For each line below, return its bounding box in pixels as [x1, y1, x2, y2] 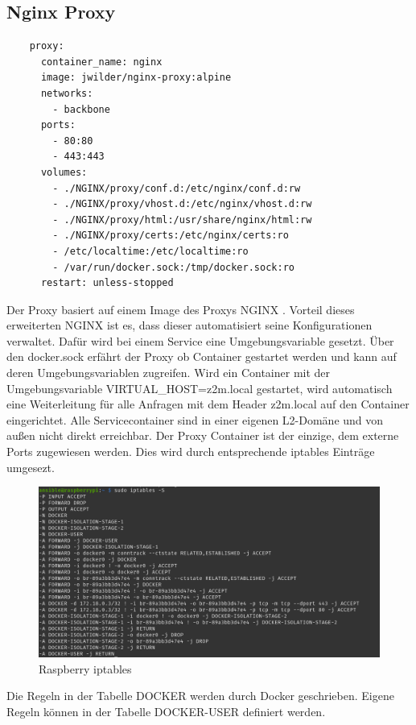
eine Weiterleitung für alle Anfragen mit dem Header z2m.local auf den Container [6, 396, 410, 412]
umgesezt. [6, 458, 55, 475]
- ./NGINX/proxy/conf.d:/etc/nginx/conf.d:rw [52, 182, 301, 194]
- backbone [52, 103, 110, 115]
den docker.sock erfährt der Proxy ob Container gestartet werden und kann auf [6, 348, 397, 365]
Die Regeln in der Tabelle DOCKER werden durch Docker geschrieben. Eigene [6, 687, 394, 704]
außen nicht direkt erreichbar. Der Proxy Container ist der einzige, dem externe [6, 427, 399, 444]
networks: [40, 87, 93, 99]
